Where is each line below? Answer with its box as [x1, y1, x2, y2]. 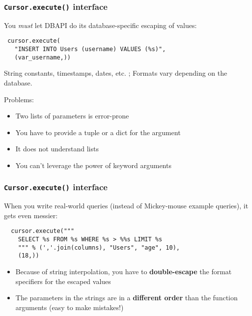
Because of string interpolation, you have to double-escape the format [15, 266, 232, 277]
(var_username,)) [14, 54, 71, 61]
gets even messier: [4, 210, 58, 220]
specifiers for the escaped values [15, 276, 111, 286]
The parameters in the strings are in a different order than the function [15, 292, 238, 303]
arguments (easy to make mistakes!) [15, 302, 124, 312]
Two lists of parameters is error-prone [15, 111, 129, 121]
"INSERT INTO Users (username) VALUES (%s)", [14, 46, 166, 53]
